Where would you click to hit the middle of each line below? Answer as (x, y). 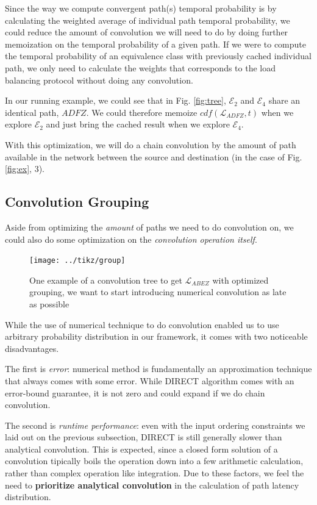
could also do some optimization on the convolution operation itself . (131, 239)
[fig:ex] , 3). (25, 169)
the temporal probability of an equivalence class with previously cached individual (158, 56)
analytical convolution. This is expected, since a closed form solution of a (141, 449)
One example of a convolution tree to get (106, 280)
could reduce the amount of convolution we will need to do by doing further (147, 32)
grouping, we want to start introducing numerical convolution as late (158, 292)
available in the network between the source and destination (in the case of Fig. (154, 156)
